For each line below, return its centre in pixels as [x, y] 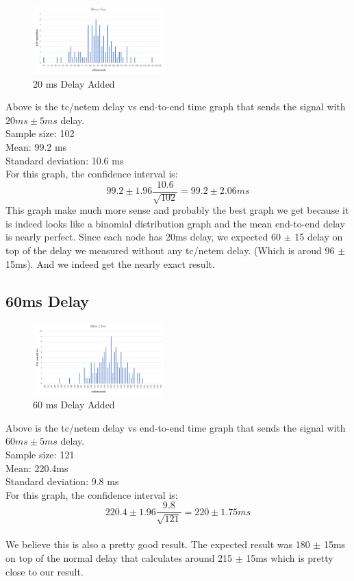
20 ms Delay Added [74, 83]
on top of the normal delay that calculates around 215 [119, 558]
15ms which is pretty [290, 558]
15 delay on [319, 237]
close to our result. [45, 571]
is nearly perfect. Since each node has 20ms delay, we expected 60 [143, 237]
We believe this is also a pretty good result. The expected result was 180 [158, 544]
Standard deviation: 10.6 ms [65, 160]
